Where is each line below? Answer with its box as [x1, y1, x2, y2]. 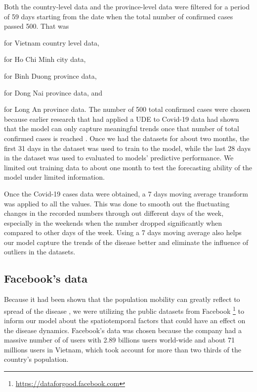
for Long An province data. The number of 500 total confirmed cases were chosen [4, 104, 251, 114]
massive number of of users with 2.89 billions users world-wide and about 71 [4, 335, 235, 345]
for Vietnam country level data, [4, 37, 99, 48]
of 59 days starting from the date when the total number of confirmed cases [4, 11, 233, 21]
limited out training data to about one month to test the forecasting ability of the [4, 162, 252, 172]
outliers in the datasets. [4, 246, 76, 257]
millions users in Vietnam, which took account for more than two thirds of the [4, 344, 241, 354]
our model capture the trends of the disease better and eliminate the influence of [4, 237, 249, 247]
